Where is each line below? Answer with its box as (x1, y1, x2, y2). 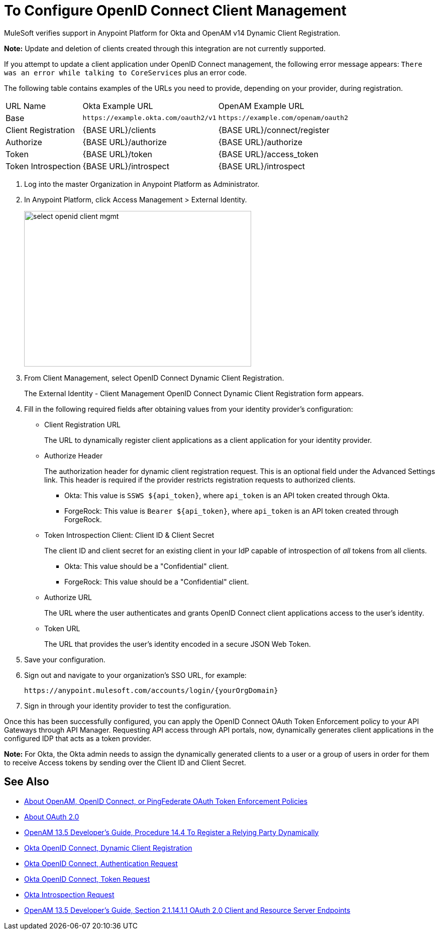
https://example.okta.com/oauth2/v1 (82, 114, 216, 122)
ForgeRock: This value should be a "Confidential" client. (64, 577, 249, 586)
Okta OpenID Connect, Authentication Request (24, 859, 178, 868)
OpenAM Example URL (218, 100, 304, 111)
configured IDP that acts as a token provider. (4, 734, 152, 743)
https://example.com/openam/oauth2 (218, 114, 348, 122)
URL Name (6, 100, 46, 111)
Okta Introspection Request (24, 890, 115, 899)
